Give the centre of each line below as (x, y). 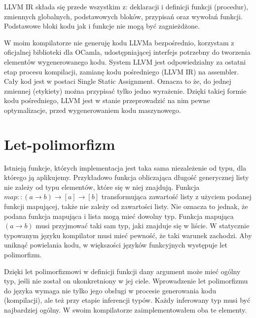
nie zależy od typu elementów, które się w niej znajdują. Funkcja (102, 187)
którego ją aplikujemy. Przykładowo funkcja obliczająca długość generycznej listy (127, 177)
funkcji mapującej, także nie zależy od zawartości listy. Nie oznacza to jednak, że (126, 206)
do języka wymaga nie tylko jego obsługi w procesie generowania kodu (110, 290)
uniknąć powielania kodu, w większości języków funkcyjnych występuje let (116, 245)
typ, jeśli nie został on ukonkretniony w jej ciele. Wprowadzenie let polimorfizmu (126, 281)
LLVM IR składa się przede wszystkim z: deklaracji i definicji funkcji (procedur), (126, 6)
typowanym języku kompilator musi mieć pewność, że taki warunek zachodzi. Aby (128, 235)
